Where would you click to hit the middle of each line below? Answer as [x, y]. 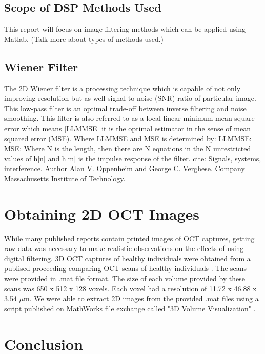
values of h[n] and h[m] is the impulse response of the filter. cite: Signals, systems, [133, 158]
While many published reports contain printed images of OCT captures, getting [129, 238]
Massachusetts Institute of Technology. [65, 178]
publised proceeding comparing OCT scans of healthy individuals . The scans [126, 268]
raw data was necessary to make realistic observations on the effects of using [124, 248]
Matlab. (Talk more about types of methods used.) [84, 39]
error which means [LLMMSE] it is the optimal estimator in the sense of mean [127, 128]
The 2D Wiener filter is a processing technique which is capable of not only [123, 88]
